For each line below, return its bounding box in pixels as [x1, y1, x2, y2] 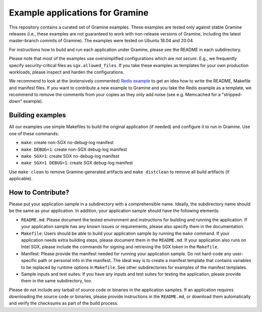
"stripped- [221, 92, 243, 98]
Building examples [9, 111, 66, 119]
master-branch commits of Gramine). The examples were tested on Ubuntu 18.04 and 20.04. [9, 38, 194, 44]
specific [21, 258, 37, 263]
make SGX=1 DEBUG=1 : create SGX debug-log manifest [21, 160, 133, 166]
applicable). [9, 176, 33, 181]
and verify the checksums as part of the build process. [9, 300, 118, 306]
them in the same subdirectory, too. [21, 278, 92, 284]
